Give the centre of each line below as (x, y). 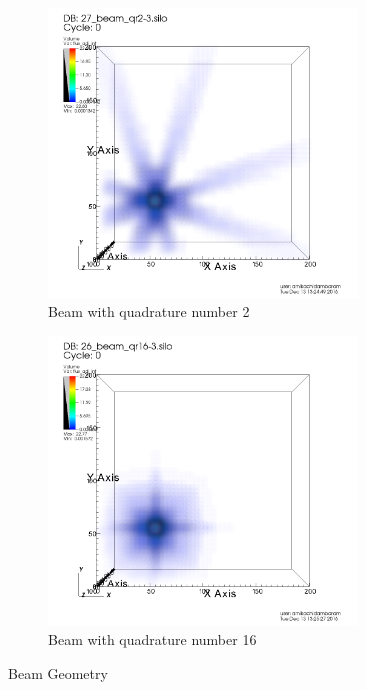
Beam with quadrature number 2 (149, 311)
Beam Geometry (58, 672)
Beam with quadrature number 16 (152, 639)
